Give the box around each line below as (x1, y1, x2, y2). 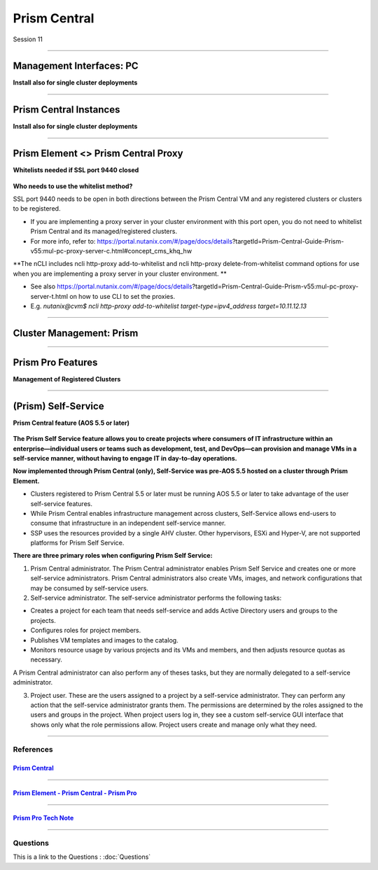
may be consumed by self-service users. (30, 584, 148, 592)
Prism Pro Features (13, 356, 98, 368)
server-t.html (30, 292, 69, 300)
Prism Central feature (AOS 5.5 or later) (13, 419, 129, 427)
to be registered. (13, 204, 61, 213)
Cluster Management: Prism (13, 327, 139, 339)
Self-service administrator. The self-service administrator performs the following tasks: (30, 594, 282, 602)
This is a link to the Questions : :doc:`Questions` (13, 853, 151, 861)
